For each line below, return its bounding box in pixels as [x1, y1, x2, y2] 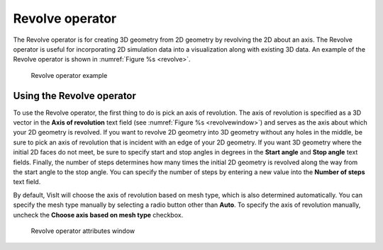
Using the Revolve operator [13, 89, 136, 102]
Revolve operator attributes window [30, 227, 135, 235]
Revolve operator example [30, 71, 108, 79]
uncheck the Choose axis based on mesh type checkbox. [13, 210, 184, 219]
